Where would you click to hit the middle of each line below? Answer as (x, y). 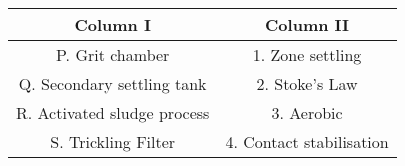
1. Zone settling (307, 54)
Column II (307, 24)
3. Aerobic (307, 112)
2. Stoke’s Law (307, 83)
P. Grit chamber (113, 54)
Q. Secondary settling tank (112, 83)
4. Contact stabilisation (307, 141)
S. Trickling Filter (113, 141)
